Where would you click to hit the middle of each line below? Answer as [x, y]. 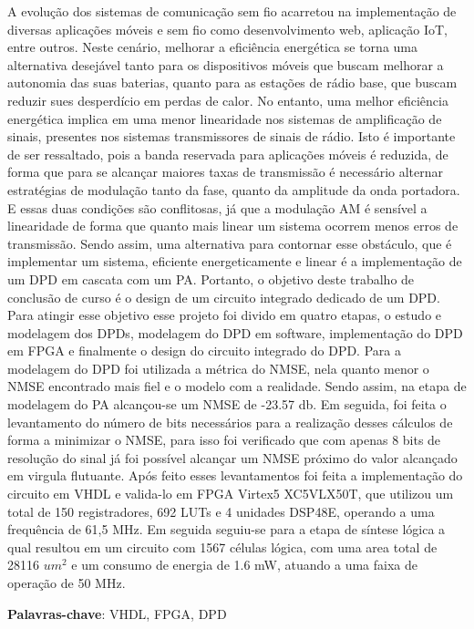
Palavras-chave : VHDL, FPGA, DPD [117, 613]
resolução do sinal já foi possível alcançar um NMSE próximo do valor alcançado [232, 457]
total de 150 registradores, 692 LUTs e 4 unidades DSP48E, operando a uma [221, 511]
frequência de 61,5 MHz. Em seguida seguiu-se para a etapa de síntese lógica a [227, 529]
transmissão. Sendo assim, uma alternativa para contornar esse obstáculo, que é [230, 243]
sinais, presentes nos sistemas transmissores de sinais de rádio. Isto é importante [232, 136]
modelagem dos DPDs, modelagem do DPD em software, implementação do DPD [235, 332]
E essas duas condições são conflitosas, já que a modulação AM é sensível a [217, 207]
